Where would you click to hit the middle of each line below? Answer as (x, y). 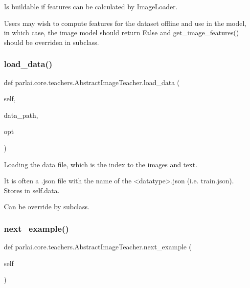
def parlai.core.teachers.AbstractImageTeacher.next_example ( (98, 247)
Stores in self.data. (32, 190)
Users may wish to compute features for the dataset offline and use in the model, (125, 23)
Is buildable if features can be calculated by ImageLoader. (91, 6)
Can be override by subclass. (47, 207)
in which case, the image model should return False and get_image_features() (122, 33)
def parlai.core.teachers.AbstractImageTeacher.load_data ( (92, 82)
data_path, (21, 115)
